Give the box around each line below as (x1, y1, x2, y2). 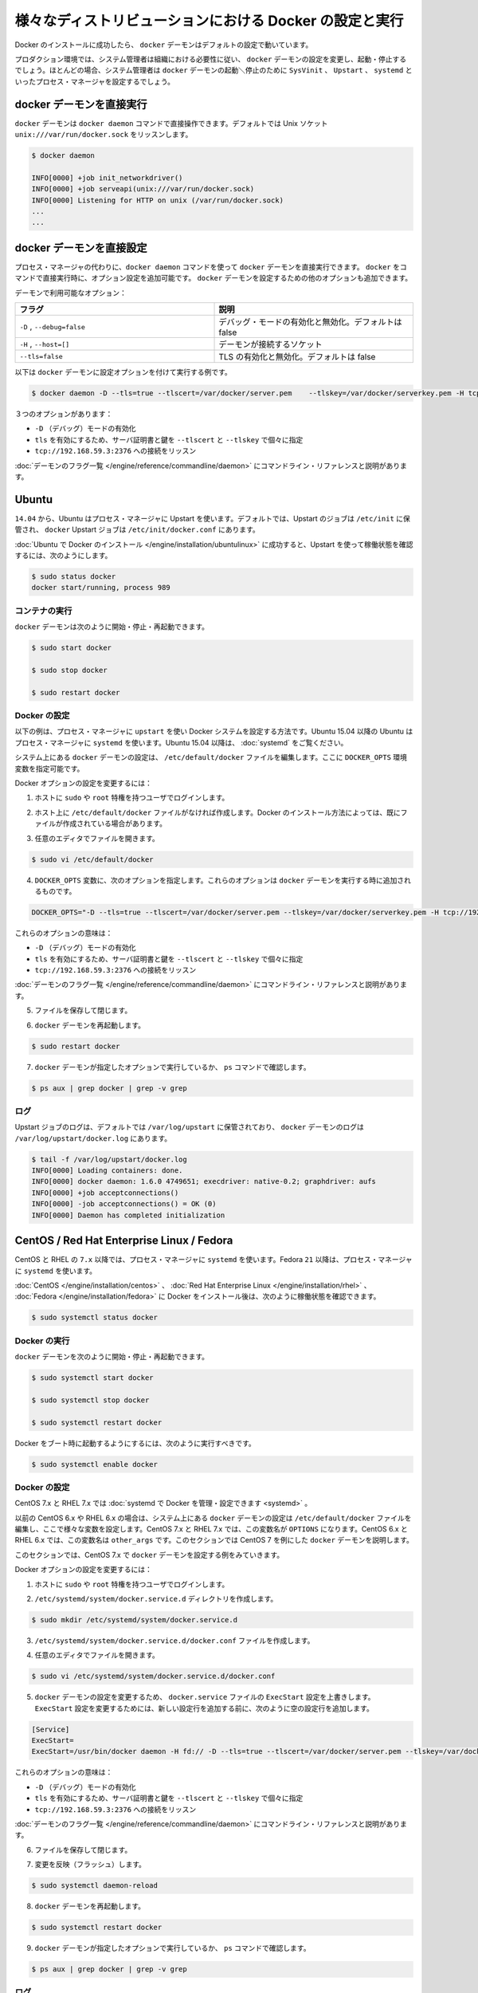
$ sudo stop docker (31, 666, 108, 674)
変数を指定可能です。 (14, 764, 84, 773)
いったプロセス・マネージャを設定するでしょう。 (14, 77, 175, 86)
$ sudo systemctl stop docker (31, 1395, 150, 1405)
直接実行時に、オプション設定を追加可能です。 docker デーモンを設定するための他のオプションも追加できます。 (42, 273, 413, 283)
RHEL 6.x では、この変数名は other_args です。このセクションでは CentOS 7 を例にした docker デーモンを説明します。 (14, 1535, 414, 1545)
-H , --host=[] (19, 339, 70, 350)
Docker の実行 (14, 1335, 70, 1346)
